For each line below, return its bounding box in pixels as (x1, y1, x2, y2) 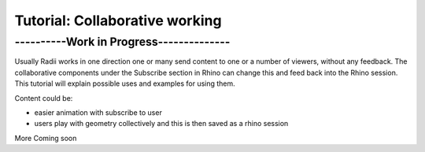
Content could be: (14, 93, 73, 102)
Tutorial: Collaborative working (14, 12, 222, 29)
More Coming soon (14, 133, 77, 143)
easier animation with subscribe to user (34, 107, 163, 117)
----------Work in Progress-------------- (14, 35, 231, 49)
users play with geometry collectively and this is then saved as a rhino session (34, 119, 289, 128)
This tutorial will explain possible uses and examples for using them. (14, 79, 235, 88)
